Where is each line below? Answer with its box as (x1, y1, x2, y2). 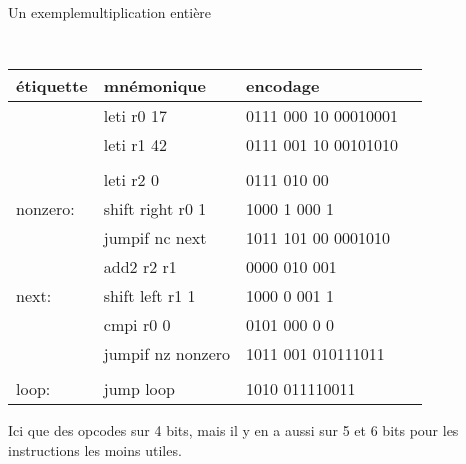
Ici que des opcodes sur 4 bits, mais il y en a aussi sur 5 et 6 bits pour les (8, 420, 459, 441)
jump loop (103, 377, 175, 401)
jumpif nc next (103, 226, 207, 250)
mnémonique (103, 74, 207, 98)
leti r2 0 (103, 168, 159, 192)
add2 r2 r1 (103, 255, 177, 279)
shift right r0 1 (103, 197, 207, 221)
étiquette (16, 74, 88, 98)
